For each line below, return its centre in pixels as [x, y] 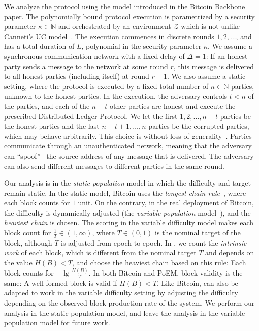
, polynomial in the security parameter [141, 46]
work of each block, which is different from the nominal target [100, 252]
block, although [28, 242]
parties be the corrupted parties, [199, 126]
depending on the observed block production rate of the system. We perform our [129, 303]
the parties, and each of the [47, 106]
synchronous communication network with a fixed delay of [94, 56]
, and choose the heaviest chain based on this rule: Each [159, 263]
